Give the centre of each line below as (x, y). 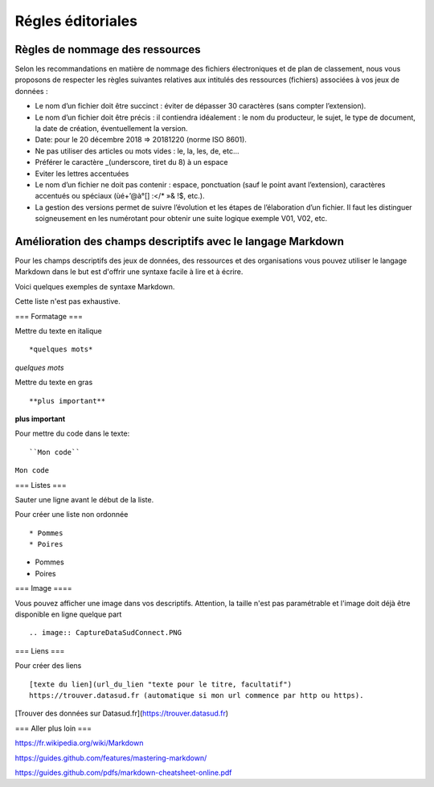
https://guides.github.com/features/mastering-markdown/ (111, 758)
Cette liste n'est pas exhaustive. (68, 301)
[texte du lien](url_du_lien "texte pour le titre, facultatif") (161, 684)
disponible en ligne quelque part (68, 614)
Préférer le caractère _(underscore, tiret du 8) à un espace (131, 162)
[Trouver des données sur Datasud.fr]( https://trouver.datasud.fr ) (122, 713)
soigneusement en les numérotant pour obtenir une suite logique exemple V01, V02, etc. (181, 219)
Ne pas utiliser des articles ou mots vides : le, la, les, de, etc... (137, 151)
